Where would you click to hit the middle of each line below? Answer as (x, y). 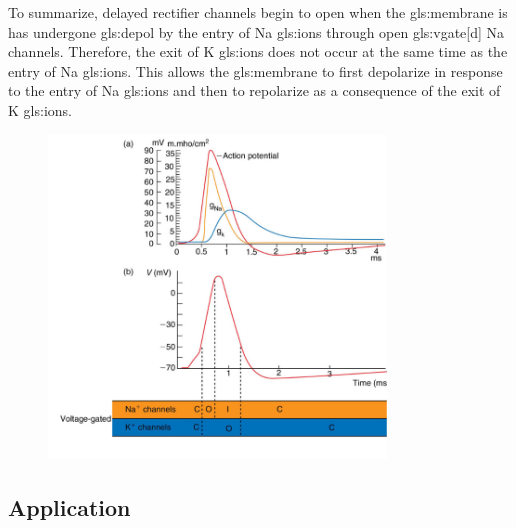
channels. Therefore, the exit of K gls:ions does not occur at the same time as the (258, 51)
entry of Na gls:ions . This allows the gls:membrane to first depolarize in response (255, 70)
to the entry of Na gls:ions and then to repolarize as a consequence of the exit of (254, 90)
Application (69, 506)
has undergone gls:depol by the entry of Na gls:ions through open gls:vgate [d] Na (256, 31)
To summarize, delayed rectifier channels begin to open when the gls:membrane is (258, 12)
